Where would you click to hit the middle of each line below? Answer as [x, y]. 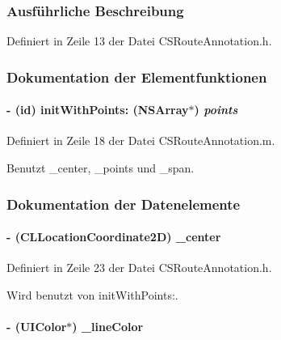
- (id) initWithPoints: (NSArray [98, 110]
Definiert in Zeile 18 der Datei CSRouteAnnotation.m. [141, 140]
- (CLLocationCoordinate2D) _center [114, 237]
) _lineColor [108, 327]
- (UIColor [37, 327]
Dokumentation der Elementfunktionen [137, 76]
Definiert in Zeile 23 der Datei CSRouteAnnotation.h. [139, 268]
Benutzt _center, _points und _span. [101, 168]
